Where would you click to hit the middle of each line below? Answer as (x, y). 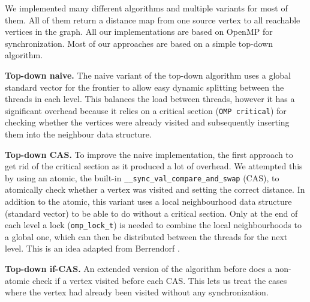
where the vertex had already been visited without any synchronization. (137, 292)
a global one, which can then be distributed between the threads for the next (146, 236)
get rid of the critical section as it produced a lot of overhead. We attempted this (154, 166)
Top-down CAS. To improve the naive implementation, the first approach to (149, 154)
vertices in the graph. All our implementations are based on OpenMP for (139, 32)
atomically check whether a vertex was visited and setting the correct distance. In (155, 189)
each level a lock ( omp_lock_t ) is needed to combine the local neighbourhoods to (153, 225)
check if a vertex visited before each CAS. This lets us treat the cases (159, 280)
